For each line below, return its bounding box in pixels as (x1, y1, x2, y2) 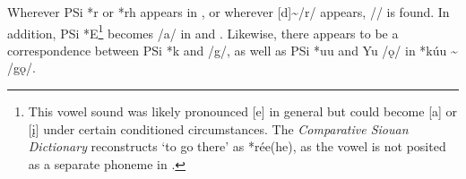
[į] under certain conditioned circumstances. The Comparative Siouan (28, 119, 409, 138)
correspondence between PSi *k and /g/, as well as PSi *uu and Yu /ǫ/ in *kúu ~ (7, 40, 458, 59)
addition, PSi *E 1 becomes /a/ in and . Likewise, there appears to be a (7, 21, 399, 42)
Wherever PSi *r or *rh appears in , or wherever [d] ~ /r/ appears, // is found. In (7, 3, 450, 21)
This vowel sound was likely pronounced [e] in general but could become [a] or (28, 102, 458, 121)
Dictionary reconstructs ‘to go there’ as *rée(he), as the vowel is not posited (28, 137, 446, 156)
